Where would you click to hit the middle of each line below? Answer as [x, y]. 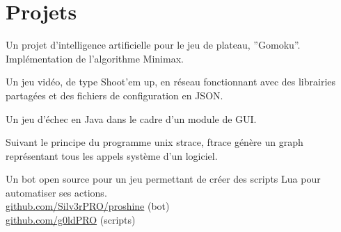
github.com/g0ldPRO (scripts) [71, 220]
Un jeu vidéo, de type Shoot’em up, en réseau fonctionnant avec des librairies [171, 82]
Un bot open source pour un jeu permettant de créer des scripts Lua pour [163, 179]
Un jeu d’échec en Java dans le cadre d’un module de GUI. [131, 118]
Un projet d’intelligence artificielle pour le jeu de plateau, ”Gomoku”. [153, 45]
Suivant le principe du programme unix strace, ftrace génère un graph [154, 142]
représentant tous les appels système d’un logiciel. [112, 155]
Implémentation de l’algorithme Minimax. [95, 58]
